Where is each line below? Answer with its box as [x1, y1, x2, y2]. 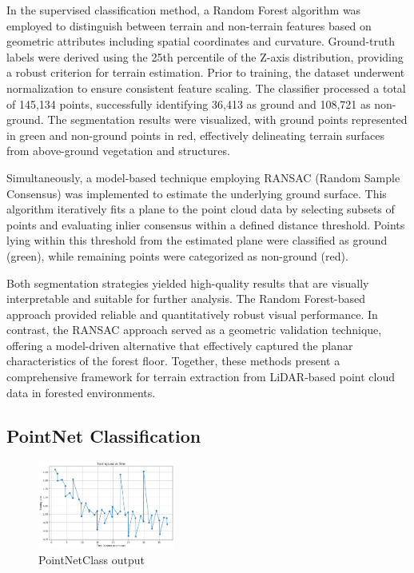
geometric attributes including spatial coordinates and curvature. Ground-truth [6, 33, 396, 50]
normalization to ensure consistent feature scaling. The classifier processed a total [6, 79, 406, 96]
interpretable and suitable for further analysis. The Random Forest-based [6, 290, 366, 307]
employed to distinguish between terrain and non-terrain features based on [6, 17, 372, 34]
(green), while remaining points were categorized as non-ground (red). [6, 247, 348, 264]
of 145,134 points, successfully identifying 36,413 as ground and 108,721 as [6, 95, 371, 112]
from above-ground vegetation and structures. [6, 142, 230, 159]
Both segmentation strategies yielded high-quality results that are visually [6, 274, 369, 291]
